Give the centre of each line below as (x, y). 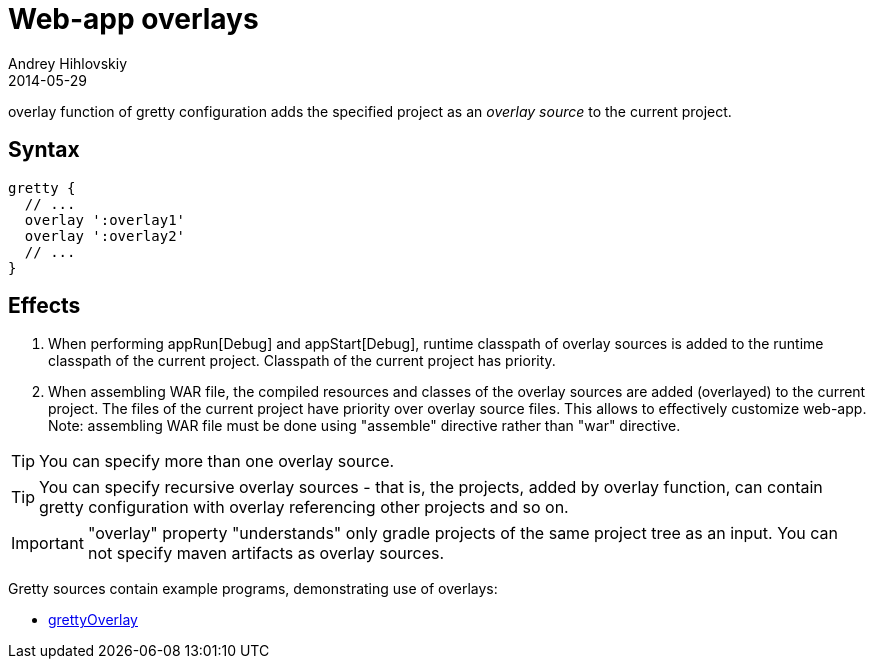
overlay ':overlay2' (105, 235)
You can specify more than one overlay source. (217, 461)
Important (47, 543)
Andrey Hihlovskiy (68, 63)
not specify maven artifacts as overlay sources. (266, 553)
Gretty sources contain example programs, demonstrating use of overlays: (253, 589)
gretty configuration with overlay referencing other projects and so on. (304, 507)
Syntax (44, 150)
